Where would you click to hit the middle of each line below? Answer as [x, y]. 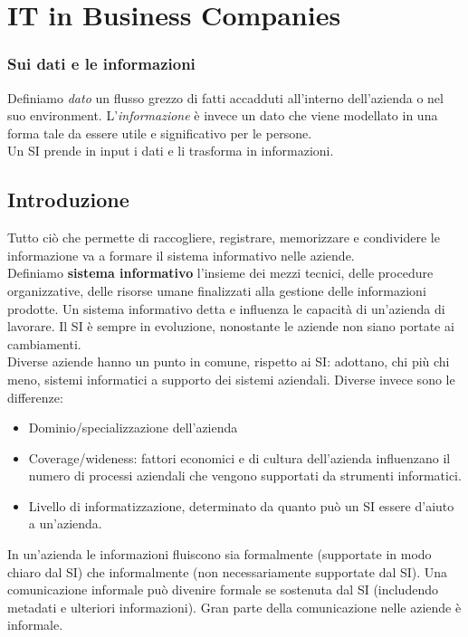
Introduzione [68, 200]
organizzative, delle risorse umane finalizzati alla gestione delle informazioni [217, 290]
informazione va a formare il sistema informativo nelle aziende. [181, 255]
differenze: [35, 397]
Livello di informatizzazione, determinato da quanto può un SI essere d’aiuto [241, 505]
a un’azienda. [65, 523]
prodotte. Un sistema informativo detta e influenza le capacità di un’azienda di [226, 308]
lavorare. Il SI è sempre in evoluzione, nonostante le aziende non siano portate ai [231, 326]
